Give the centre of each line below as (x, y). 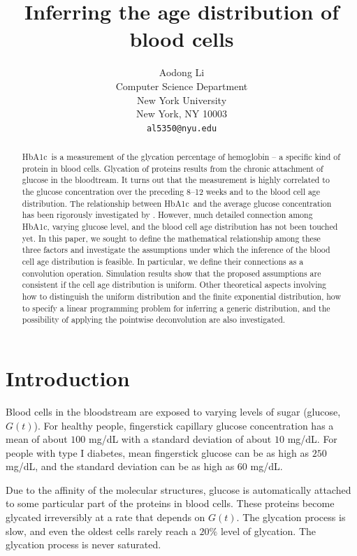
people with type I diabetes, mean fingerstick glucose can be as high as (157, 452)
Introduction (68, 378)
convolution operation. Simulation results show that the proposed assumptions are (172, 273)
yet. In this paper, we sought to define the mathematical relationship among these (171, 238)
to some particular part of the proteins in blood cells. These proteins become (170, 503)
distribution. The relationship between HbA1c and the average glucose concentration (177, 203)
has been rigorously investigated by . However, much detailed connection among (167, 215)
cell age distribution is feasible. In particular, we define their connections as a (163, 262)
